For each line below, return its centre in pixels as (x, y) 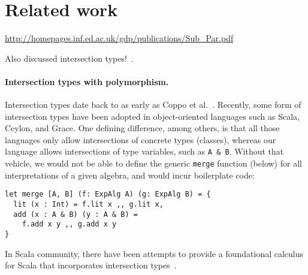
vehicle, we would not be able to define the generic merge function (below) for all (153, 163)
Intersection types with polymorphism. (87, 81)
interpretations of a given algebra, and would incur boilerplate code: (130, 175)
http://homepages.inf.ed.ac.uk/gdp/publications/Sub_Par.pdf (119, 38)
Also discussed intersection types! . (69, 58)
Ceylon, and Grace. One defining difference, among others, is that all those (142, 128)
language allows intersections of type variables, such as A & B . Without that (144, 151)
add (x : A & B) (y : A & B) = (76, 214)
